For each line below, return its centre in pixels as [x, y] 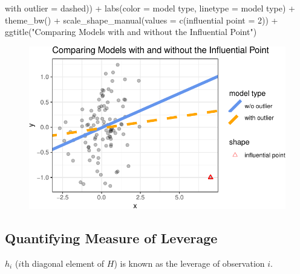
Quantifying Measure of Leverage [111, 237]
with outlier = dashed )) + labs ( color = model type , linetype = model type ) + [150, 8]
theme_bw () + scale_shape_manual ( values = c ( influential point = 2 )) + [142, 20]
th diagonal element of [63, 263]
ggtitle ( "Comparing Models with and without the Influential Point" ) [131, 32]
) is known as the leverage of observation [189, 263]
